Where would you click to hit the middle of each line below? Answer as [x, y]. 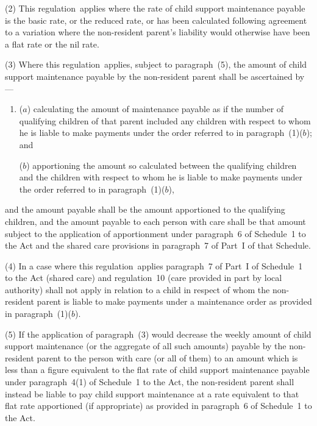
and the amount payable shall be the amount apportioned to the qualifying [145, 209]
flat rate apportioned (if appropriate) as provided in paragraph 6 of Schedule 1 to [158, 406]
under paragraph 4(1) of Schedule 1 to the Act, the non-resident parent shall [150, 382]
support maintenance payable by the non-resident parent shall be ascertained [149, 76]
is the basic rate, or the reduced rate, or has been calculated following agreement [156, 20]
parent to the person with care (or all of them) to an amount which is [167, 357]
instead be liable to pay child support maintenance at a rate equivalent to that [152, 393]
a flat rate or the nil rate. [52, 44]
